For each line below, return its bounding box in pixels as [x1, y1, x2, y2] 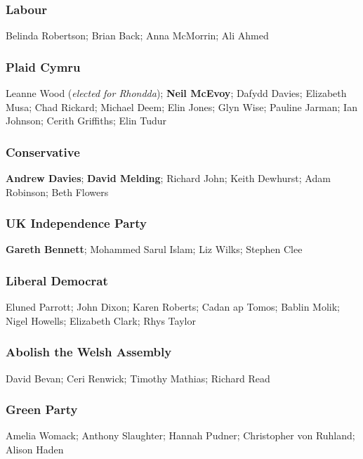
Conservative [6, 143, 80, 160]
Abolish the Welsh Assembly [6, 343, 172, 361]
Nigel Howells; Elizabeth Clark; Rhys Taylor [6, 313, 196, 328]
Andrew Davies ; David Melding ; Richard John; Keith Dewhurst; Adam [6, 171, 331, 186]
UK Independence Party [6, 214, 147, 232]
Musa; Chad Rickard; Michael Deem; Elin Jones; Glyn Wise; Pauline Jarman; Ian [6, 99, 357, 114]
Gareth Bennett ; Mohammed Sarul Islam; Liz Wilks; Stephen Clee [6, 242, 303, 257]
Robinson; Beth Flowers [6, 184, 109, 199]
